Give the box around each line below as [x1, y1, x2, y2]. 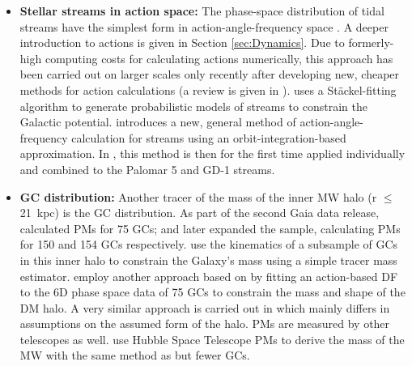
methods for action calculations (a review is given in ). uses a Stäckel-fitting [19, 81, 397, 98]
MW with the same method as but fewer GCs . [19, 347, 250, 364]
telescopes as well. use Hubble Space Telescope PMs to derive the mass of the [19, 330, 405, 347]
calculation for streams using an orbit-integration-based [71, 129, 346, 146]
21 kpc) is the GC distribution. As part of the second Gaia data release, [19, 204, 380, 221]
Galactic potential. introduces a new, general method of [19, 113, 296, 130]
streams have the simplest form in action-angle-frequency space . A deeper [19, 18, 389, 35]
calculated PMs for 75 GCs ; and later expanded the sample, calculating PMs [19, 219, 401, 236]
